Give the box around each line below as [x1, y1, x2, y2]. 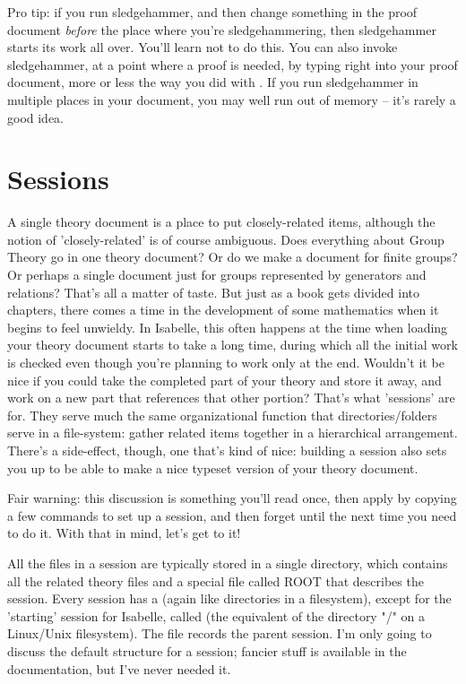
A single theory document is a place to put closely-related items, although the [7, 212, 436, 231]
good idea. [7, 108, 65, 126]
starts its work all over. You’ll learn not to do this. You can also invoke [7, 38, 398, 56]
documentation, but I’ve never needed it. [7, 659, 231, 678]
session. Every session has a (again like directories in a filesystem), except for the [7, 589, 452, 608]
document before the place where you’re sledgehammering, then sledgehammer [7, 20, 436, 39]
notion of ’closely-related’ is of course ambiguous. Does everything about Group [7, 229, 444, 248]
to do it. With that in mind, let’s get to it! [7, 524, 241, 542]
